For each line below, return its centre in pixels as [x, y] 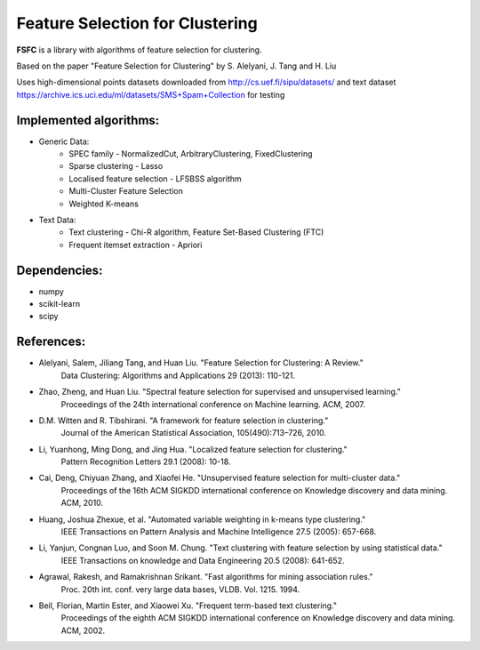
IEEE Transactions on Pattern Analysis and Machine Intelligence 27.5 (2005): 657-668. [219, 532]
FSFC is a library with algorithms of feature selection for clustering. [139, 50]
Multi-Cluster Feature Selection [126, 191]
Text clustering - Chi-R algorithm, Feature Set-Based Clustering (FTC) [196, 232]
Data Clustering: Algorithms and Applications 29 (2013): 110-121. [178, 375]
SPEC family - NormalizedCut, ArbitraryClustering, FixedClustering [191, 154]
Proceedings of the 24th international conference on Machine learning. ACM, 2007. [213, 404]
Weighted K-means [104, 204]
